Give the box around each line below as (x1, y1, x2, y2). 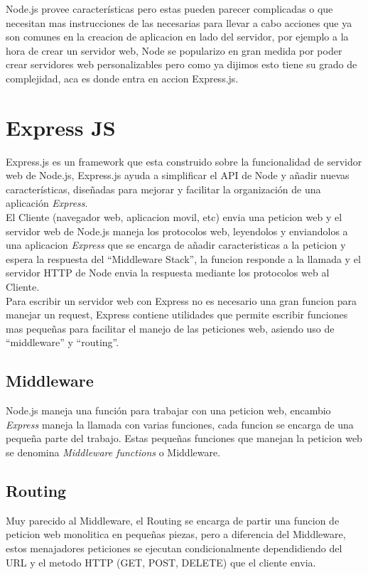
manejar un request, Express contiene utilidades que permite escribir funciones (6, 307, 348, 322)
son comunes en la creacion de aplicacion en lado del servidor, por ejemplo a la (6, 29, 349, 44)
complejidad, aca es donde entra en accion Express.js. (6, 70, 239, 85)
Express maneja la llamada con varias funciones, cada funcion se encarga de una (6, 417, 354, 431)
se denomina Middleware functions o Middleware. (6, 444, 221, 459)
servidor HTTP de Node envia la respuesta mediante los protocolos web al (6, 265, 330, 280)
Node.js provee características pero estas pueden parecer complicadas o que (6, 1, 333, 16)
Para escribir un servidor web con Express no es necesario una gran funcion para (6, 293, 357, 308)
